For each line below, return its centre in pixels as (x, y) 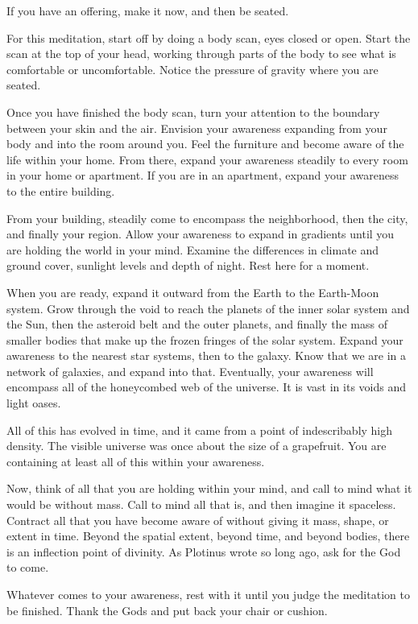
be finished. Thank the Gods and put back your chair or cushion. (167, 610)
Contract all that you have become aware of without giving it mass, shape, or (198, 520)
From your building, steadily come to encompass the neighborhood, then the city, (207, 218)
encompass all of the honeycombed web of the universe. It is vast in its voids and (206, 387)
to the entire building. (61, 190)
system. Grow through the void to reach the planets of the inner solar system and (208, 308)
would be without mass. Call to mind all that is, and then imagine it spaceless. (201, 504)
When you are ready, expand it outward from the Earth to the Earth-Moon (193, 292)
